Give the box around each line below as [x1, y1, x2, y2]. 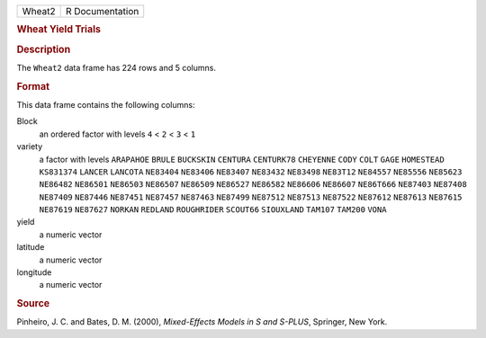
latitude [16, 242, 45, 253]
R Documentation [65, 5, 139, 17]
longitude [16, 267, 52, 278]
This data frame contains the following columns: [16, 99, 195, 110]
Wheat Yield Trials [16, 23, 101, 36]
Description [16, 43, 71, 56]
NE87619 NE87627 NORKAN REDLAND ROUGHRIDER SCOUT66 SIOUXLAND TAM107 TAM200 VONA [39, 205, 387, 215]
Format [16, 80, 49, 93]
